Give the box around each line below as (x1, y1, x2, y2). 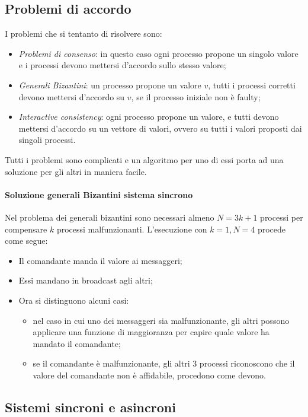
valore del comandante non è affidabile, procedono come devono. (33, 368, 266, 381)
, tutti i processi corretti (208, 78, 296, 91)
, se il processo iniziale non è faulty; (131, 90, 261, 103)
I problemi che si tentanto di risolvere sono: (5, 27, 162, 40)
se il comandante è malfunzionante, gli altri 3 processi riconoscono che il (33, 357, 295, 370)
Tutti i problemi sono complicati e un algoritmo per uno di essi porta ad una (5, 153, 284, 165)
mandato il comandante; (33, 337, 121, 349)
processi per (260, 211, 303, 223)
